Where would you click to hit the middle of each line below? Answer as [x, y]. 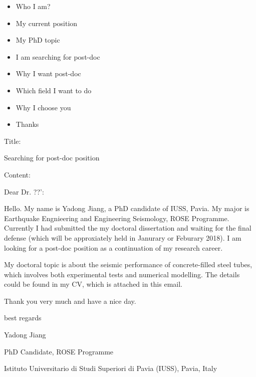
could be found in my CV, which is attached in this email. [93, 284]
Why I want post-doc [48, 73]
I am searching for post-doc [58, 56]
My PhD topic [38, 40]
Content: [17, 174]
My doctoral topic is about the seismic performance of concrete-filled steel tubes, [128, 264]
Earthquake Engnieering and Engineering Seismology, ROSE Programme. [117, 218]
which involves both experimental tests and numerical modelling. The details [122, 274]
